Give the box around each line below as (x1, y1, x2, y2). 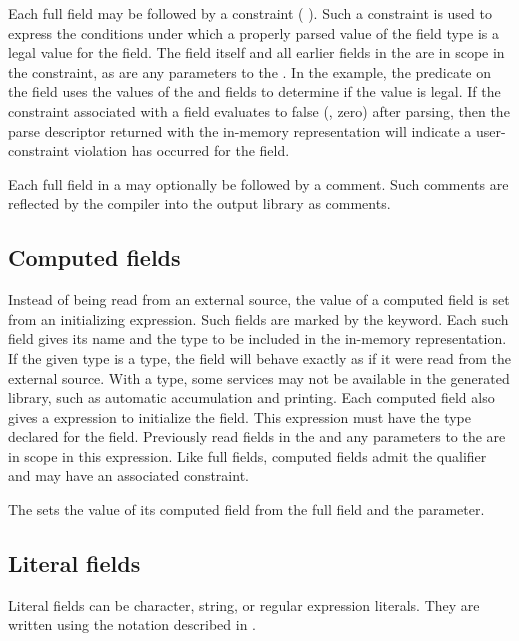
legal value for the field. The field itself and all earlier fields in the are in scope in (8, 42, 505, 63)
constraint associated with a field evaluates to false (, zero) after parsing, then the (8, 100, 510, 121)
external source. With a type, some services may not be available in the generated (8, 367, 510, 388)
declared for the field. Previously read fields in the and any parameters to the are (8, 426, 506, 447)
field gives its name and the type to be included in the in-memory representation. (8, 328, 507, 349)
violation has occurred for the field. (73, 140, 290, 161)
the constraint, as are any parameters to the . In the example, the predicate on (8, 61, 491, 82)
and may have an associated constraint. (8, 465, 249, 486)
